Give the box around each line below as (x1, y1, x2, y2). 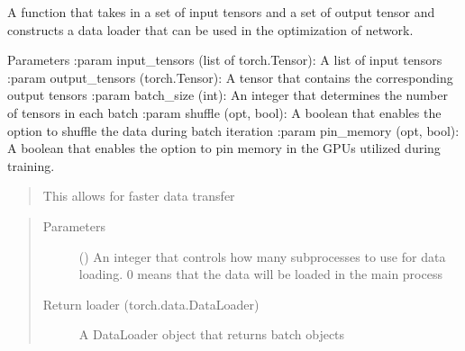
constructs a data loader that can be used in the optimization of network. (7, 20, 414, 39)
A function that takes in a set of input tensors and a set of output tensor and (7, 3, 435, 21)
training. (7, 156, 55, 175)
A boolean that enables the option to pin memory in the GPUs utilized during (7, 139, 441, 157)
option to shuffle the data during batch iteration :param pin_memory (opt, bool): (7, 121, 460, 139)
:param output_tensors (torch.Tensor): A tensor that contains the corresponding (7, 67, 453, 86)
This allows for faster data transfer (42, 186, 235, 205)
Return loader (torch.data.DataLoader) (42, 294, 260, 313)
